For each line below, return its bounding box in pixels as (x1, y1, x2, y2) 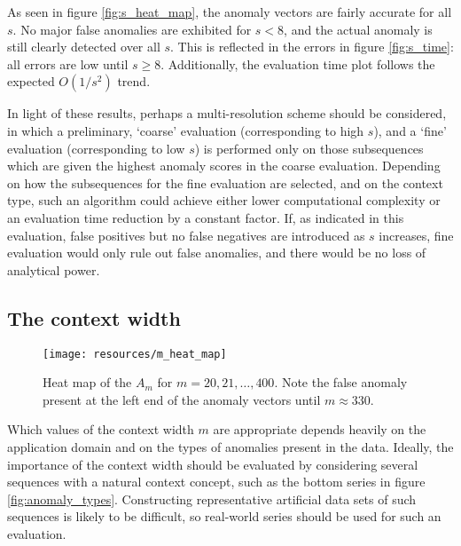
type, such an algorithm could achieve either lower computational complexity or (7, 191, 441, 210)
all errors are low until (7, 54, 129, 73)
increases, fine (379, 226, 454, 244)
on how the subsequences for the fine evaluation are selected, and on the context (7, 173, 443, 192)
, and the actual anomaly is (284, 20, 433, 38)
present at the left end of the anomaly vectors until (43, 390, 321, 408)
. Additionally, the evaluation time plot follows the (160, 54, 435, 73)
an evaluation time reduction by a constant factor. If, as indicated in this (7, 208, 404, 226)
